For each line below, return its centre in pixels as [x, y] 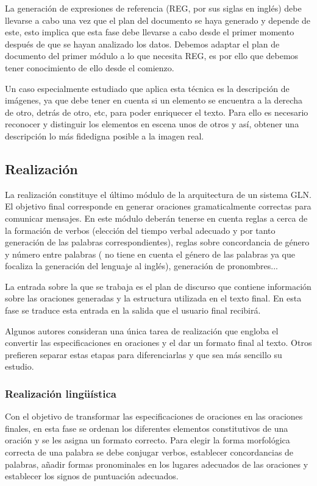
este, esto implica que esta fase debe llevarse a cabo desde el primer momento [150, 32]
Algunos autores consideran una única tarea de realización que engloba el [142, 330]
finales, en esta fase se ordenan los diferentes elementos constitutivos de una [147, 428]
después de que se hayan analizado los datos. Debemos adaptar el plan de [142, 44]
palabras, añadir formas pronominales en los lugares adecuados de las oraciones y [157, 464]
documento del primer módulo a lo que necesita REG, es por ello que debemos [152, 56]
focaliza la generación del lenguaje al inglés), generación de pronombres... [141, 266]
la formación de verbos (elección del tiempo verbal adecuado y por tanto [140, 230]
